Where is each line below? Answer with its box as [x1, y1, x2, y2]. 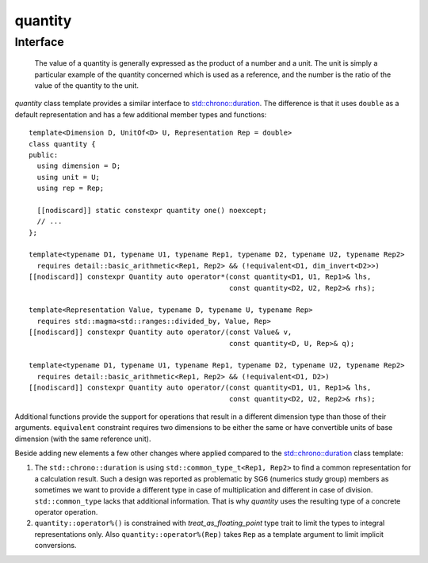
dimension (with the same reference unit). [14, 434, 151, 443]
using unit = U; [36, 173, 101, 181]
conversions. [34, 541, 77, 550]
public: [29, 150, 59, 159]
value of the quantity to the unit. [34, 80, 139, 90]
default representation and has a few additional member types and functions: [14, 109, 267, 119]
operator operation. [34, 508, 98, 517]
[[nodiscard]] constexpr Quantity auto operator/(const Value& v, [29, 328, 292, 337]
